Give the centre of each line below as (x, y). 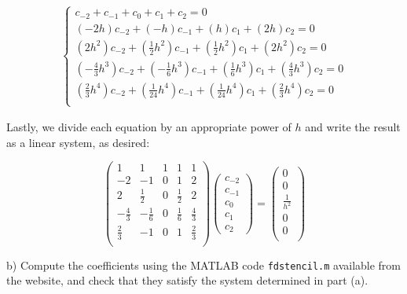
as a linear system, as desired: (78, 142)
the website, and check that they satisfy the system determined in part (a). (187, 280)
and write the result (353, 127)
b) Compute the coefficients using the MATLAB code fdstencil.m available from (204, 265)
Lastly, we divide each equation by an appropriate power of (149, 127)
